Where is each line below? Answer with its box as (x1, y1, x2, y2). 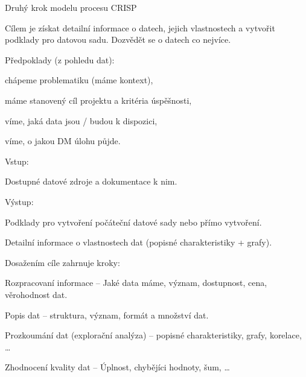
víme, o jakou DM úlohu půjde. (5, 135, 121, 147)
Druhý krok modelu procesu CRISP (5, 1, 137, 13)
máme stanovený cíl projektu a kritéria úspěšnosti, (5, 93, 192, 106)
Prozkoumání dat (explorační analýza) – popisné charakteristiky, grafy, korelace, (5, 329, 302, 341)
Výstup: (5, 195, 34, 208)
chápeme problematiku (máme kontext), (5, 74, 153, 86)
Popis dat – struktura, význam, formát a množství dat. (5, 308, 209, 321)
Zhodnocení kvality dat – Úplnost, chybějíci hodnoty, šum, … (5, 361, 230, 373)
